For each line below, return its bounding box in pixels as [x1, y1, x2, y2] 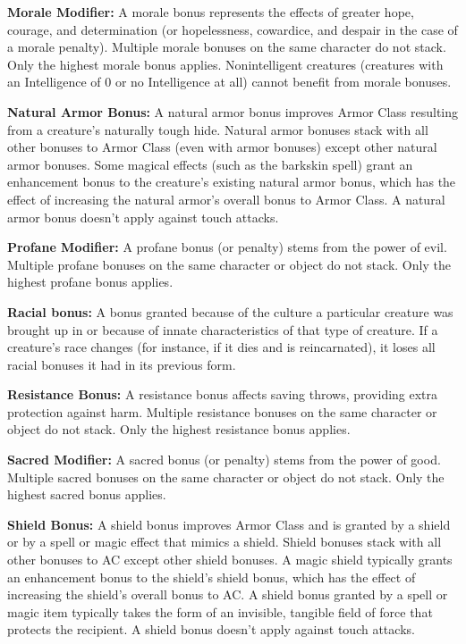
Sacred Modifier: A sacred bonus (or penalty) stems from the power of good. [7, 450, 441, 469]
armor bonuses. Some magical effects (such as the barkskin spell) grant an [7, 155, 413, 173]
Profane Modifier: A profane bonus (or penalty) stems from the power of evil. [7, 238, 447, 256]
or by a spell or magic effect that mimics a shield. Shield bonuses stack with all [7, 532, 442, 551]
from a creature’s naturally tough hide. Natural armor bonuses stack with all [7, 120, 428, 138]
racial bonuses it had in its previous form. [7, 355, 236, 373]
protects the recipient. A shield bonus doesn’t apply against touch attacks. [7, 620, 415, 639]
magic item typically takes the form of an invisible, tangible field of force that [7, 602, 433, 621]
